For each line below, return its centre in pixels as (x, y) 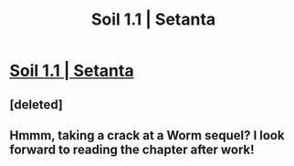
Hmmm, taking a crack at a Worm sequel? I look (147, 135)
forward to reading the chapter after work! (132, 149)
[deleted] (37, 104)
